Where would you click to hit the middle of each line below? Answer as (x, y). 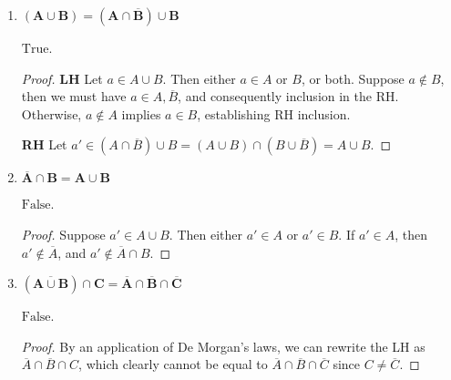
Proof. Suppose (63, 234)
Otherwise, (51, 113)
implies (141, 113)
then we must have (74, 96)
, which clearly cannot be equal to (173, 364)
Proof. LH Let (62, 78)
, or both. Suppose (353, 78)
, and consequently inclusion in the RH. (288, 96)
